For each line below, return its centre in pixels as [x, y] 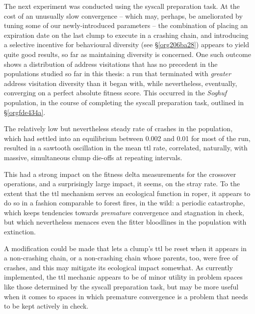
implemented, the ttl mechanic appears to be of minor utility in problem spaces [123, 277]
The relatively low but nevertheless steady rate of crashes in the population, [118, 128]
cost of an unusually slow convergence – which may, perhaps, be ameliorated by [123, 15]
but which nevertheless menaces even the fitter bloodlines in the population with [125, 222]
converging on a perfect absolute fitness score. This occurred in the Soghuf [115, 93]
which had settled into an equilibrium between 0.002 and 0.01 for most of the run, [127, 138]
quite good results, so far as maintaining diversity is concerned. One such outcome [127, 54]
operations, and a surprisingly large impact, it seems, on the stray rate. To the [122, 184]
